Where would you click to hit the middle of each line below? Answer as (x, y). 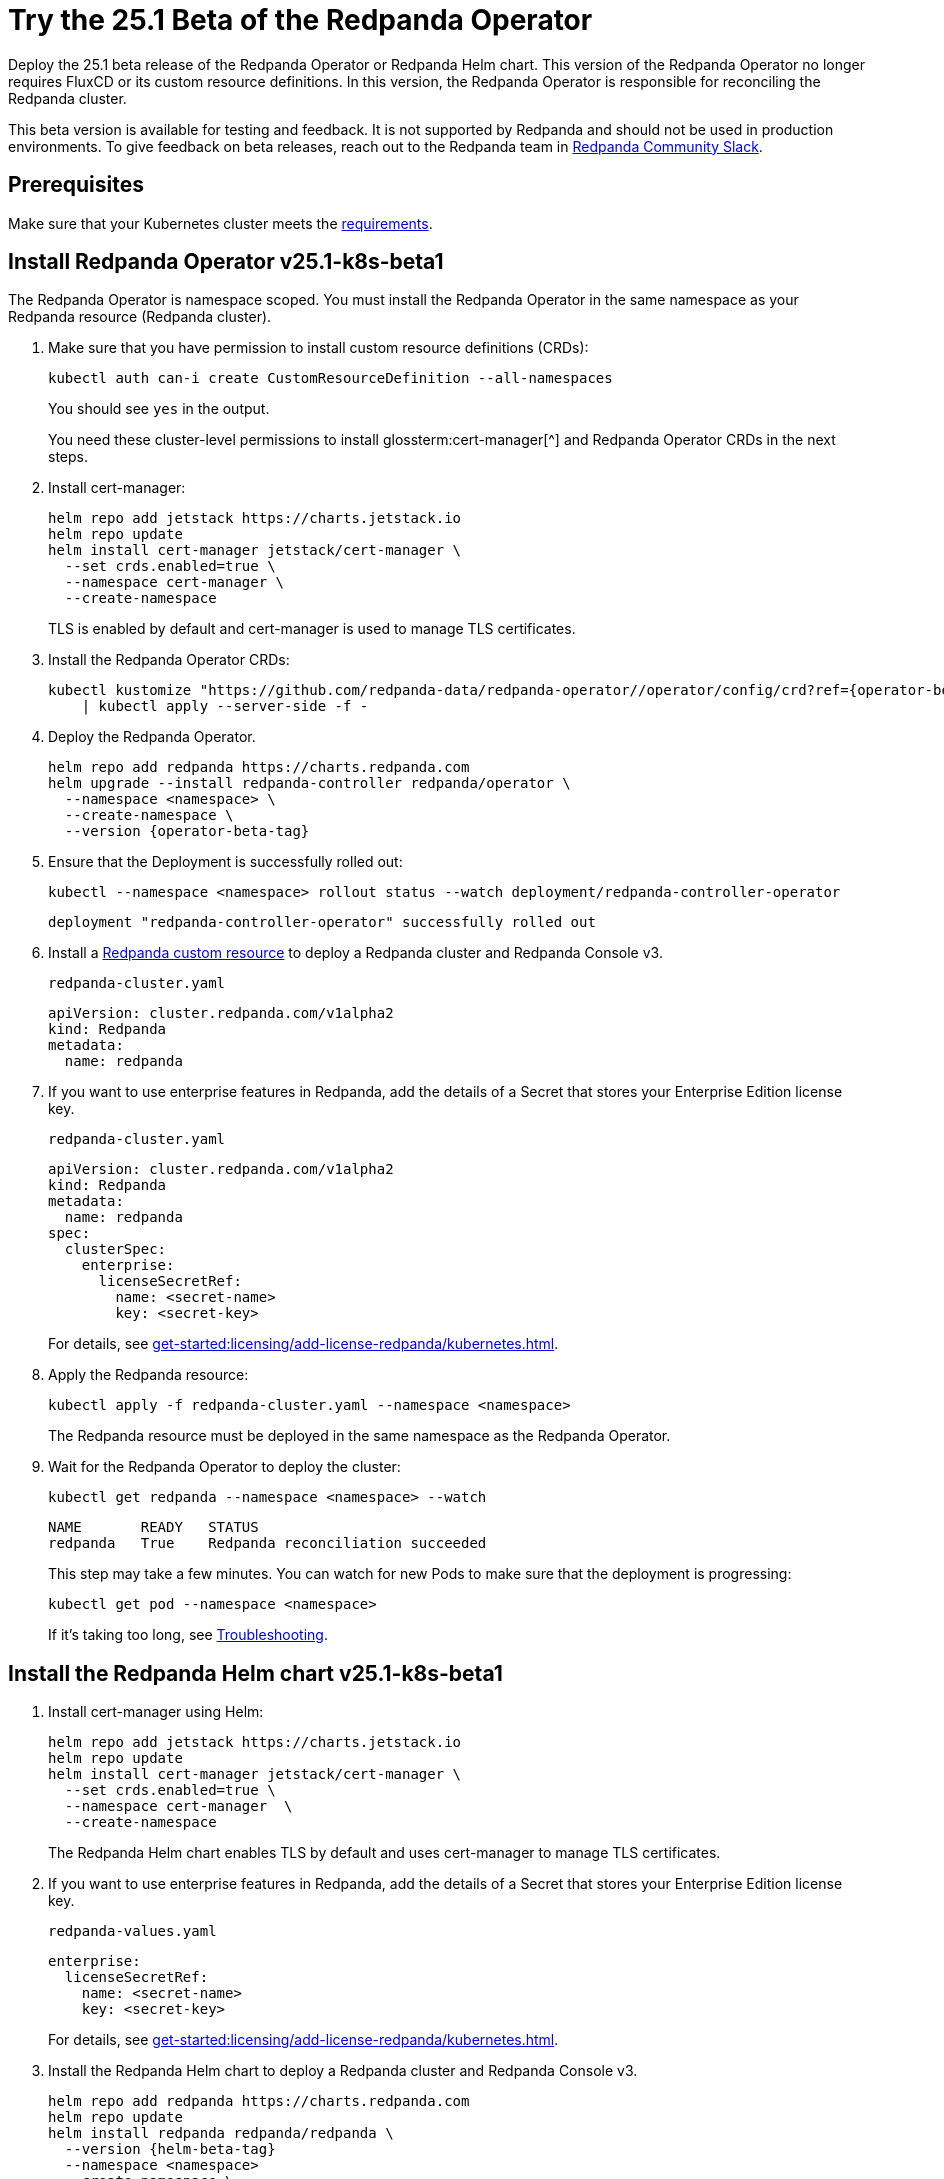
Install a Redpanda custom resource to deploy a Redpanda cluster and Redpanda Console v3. (355, 953)
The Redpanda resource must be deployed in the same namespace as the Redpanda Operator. (359, 1436)
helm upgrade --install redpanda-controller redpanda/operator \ (309, 783)
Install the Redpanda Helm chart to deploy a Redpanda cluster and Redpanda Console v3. (343, 2071)
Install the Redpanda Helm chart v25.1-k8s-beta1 (255, 1673)
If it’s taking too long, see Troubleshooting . (188, 1635)
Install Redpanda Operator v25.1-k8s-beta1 (226, 262)
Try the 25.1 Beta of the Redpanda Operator (300, 20)
